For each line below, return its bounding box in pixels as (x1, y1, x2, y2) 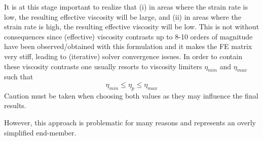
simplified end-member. (4, 127, 77, 137)
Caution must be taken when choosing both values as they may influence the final (4, 90, 258, 101)
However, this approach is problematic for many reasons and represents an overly (4, 117, 256, 127)
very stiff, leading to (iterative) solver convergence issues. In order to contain (4, 51, 242, 61)
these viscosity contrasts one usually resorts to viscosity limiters (4, 61, 202, 71)
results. (4, 100, 26, 111)
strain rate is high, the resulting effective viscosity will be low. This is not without (4, 21, 259, 32)
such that (4, 71, 33, 82)
